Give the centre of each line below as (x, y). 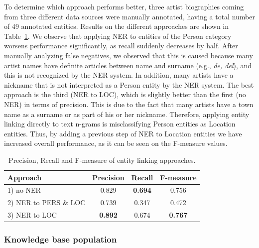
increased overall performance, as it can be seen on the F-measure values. (116, 143)
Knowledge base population (61, 239)
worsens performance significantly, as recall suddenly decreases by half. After (121, 46)
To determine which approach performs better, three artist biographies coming (124, 6)
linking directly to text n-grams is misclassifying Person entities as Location (120, 124)
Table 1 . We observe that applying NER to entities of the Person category (118, 36)
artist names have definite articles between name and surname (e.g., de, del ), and (128, 65)
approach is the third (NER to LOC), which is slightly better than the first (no (125, 94)
